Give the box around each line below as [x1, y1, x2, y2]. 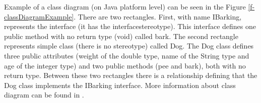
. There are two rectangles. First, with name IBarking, [74, 11, 242, 21]
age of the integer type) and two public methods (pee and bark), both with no [4, 60, 246, 70]
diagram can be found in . [4, 89, 84, 100]
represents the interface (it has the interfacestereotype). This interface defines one [4, 21, 256, 31]
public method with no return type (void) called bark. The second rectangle [4, 30, 238, 41]
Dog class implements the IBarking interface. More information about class [4, 79, 236, 90]
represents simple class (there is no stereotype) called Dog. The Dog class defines [4, 40, 254, 51]
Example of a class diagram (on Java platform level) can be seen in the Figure [4, 1, 246, 11]
